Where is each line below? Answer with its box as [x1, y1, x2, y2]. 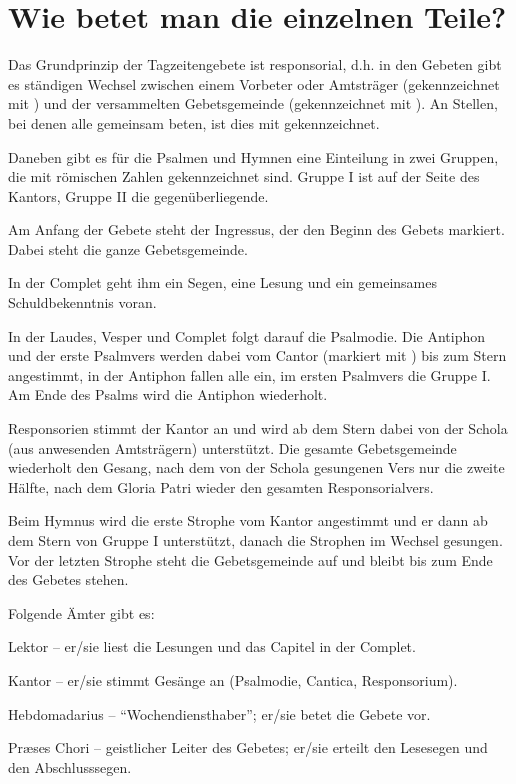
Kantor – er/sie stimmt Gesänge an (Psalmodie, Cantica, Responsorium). [8, 669, 458, 690]
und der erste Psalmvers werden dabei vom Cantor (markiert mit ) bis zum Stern [8, 345, 507, 366]
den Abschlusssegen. [8, 756, 132, 777]
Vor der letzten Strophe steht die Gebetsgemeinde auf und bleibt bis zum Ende [8, 549, 493, 570]
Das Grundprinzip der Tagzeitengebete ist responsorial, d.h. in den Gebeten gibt [8, 54, 502, 75]
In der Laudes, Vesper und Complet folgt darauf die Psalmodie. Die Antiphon [8, 325, 485, 346]
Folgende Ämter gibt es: [8, 602, 155, 623]
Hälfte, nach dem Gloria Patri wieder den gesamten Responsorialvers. [8, 476, 434, 497]
